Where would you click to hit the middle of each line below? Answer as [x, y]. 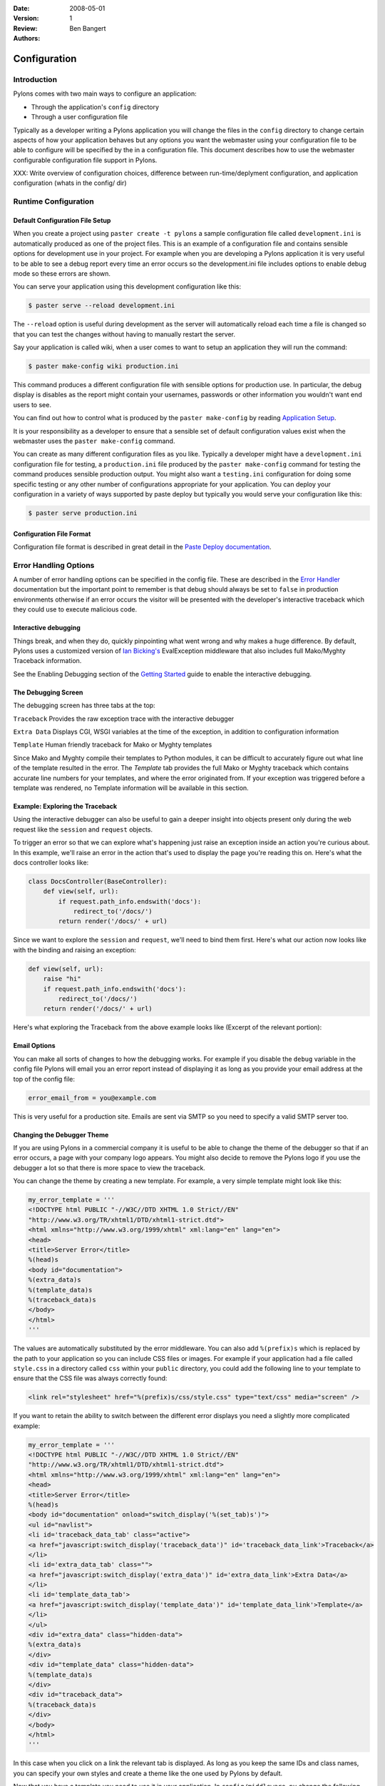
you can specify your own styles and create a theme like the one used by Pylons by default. [148, 1773]
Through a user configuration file [79, 117]
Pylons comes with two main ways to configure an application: [105, 94]
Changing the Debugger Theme [61, 1134]
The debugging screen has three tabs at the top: [84, 705]
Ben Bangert [88, 28]
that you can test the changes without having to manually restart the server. [124, 334]
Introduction [35, 79]
